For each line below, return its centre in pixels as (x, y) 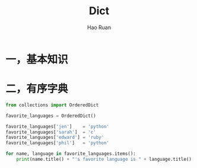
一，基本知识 (37, 59)
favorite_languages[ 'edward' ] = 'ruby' (55, 138)
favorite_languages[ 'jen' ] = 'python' (58, 126)
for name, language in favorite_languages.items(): (71, 154)
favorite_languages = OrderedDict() (51, 116)
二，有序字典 (37, 89)
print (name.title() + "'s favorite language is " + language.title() (104, 159)
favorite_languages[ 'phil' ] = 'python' (58, 143)
